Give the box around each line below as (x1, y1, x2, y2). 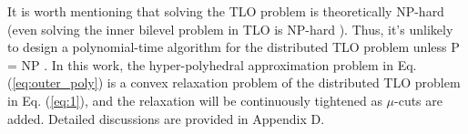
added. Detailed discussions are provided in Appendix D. (7, 108, 325, 128)
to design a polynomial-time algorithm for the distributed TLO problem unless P (7, 37, 460, 57)
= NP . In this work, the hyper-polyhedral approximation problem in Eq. (7, 55, 417, 74)
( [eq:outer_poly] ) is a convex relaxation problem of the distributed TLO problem (7, 73, 461, 92)
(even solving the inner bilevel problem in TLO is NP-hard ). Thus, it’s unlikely (7, 19, 453, 38)
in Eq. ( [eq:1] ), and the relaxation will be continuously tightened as (7, 90, 382, 109)
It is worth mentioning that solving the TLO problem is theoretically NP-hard (7, 2, 444, 20)
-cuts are (394, 90, 443, 109)
